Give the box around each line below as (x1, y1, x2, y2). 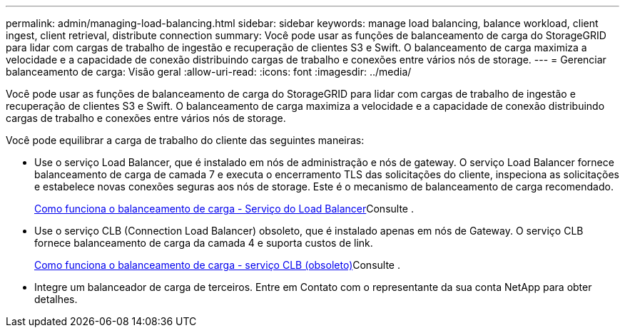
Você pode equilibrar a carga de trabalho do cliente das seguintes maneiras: (6, 134, 365, 146)
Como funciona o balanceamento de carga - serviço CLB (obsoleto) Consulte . (34, 259, 400, 271)
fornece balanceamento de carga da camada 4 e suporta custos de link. (34, 237, 373, 249)
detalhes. (34, 293, 78, 305)
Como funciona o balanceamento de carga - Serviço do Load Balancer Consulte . (34, 203, 414, 215)
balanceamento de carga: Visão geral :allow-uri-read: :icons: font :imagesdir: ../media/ (6, 66, 412, 78)
